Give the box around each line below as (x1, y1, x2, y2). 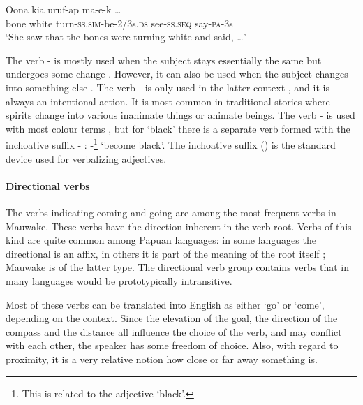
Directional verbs (6, 178, 90, 193)
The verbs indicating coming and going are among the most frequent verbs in (6, 205, 336, 219)
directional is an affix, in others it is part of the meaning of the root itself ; (6, 246, 326, 260)
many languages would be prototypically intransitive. (6, 273, 232, 288)
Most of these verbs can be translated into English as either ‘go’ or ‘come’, (6, 297, 325, 311)
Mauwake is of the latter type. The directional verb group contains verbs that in (6, 260, 349, 274)
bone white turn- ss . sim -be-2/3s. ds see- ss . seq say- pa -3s (6, 15, 233, 30)
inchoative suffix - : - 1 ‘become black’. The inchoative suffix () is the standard (6, 135, 336, 152)
